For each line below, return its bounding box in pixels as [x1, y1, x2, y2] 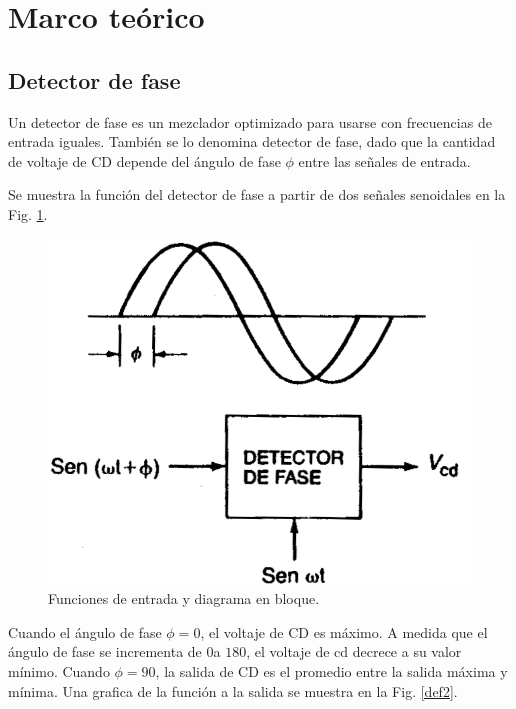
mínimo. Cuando [8, 660, 110, 681]
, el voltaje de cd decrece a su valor [246, 641, 462, 662]
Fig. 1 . [8, 203, 48, 224]
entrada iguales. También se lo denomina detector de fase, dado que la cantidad [8, 131, 496, 152]
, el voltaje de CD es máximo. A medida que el [200, 621, 488, 642]
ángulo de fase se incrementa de [8, 641, 202, 662]
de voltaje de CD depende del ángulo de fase [8, 150, 281, 171]
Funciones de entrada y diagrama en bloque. [48, 588, 320, 609]
